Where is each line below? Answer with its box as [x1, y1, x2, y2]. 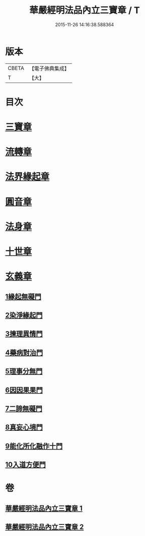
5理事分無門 [5, 367, 43, 375]
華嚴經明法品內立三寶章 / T [29, 5, 140, 16]
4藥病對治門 [5, 348, 43, 357]
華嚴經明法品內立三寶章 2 [5, 523, 84, 531]
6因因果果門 [5, 386, 43, 394]
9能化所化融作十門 [5, 441, 63, 450]
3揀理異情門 [5, 330, 43, 338]
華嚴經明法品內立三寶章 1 [5, 504, 83, 512]
